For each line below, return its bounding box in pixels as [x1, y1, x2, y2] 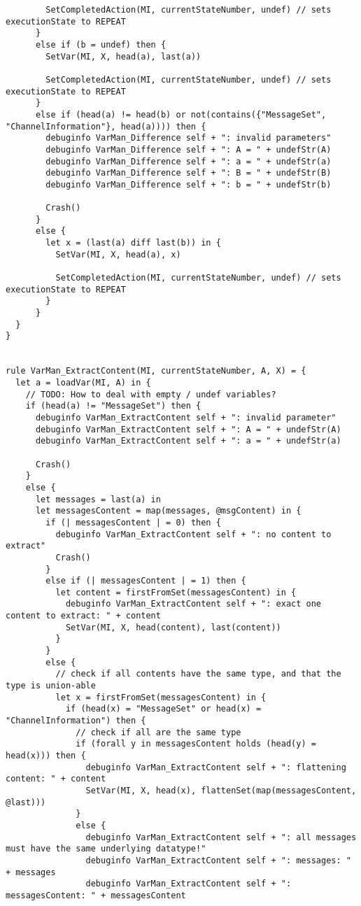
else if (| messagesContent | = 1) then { [45, 576, 246, 586]
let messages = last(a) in [35, 494, 161, 504]
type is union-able [6, 681, 96, 691]
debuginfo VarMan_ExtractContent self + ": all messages [85, 832, 357, 842]
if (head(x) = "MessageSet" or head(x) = [65, 704, 262, 714]
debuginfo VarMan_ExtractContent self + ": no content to [55, 529, 332, 539]
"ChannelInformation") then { [6, 716, 146, 726]
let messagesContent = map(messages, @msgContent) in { [35, 506, 302, 516]
